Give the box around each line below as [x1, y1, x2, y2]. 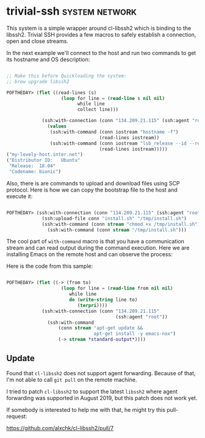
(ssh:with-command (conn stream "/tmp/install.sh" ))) [47, 227, 187, 233]
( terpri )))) [77, 302, 108, 309]
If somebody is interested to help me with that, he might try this [6, 406, 166, 413]
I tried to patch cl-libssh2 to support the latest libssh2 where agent [6, 387, 178, 395]
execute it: [6, 192, 33, 199]
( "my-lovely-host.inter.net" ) [6, 151, 84, 158]
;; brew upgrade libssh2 [6, 78, 70, 85]
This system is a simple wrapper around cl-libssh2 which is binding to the [6, 24, 192, 32]
